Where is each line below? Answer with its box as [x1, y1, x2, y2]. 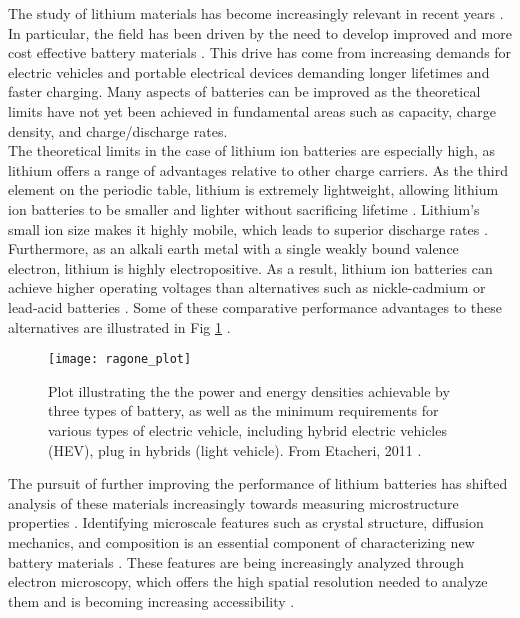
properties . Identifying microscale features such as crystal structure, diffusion [8, 512, 484, 533]
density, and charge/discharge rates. [8, 120, 228, 141]
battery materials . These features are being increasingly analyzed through [8, 551, 464, 572]
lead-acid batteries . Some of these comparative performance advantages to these [8, 296, 502, 317]
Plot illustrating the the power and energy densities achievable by [48, 380, 450, 401]
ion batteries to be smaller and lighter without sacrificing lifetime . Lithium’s [8, 198, 480, 219]
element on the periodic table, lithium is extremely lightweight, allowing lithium [8, 179, 499, 200]
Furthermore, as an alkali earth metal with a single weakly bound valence [8, 238, 459, 259]
